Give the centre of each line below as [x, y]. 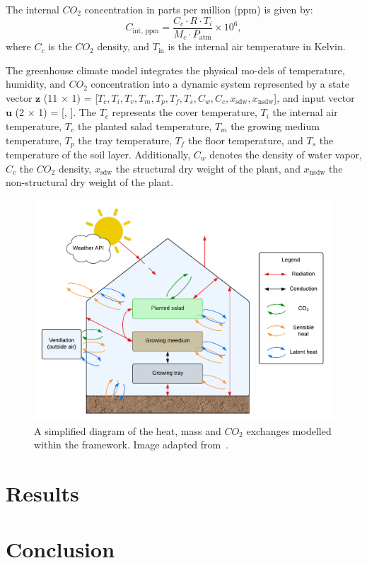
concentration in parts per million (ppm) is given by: [199, 9]
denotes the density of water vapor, [286, 154]
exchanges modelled [289, 430]
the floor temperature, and [246, 140]
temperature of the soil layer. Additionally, [98, 154]
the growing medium [275, 126]
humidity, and [36, 84]
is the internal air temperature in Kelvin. [257, 46]
